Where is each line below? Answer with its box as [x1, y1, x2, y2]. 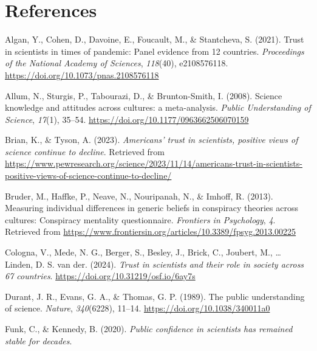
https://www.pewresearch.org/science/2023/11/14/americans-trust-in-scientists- [5, 157, 302, 170]
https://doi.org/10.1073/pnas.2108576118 [5, 68, 159, 81]
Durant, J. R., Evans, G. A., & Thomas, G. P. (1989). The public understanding [5, 290, 305, 302]
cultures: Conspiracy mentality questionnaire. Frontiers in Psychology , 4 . [5, 213, 276, 226]
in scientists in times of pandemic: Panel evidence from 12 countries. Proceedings [5, 44, 304, 57]
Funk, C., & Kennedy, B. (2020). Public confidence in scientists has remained [5, 322, 293, 335]
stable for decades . [5, 334, 72, 347]
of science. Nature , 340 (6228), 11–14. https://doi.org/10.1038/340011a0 [5, 302, 270, 315]
